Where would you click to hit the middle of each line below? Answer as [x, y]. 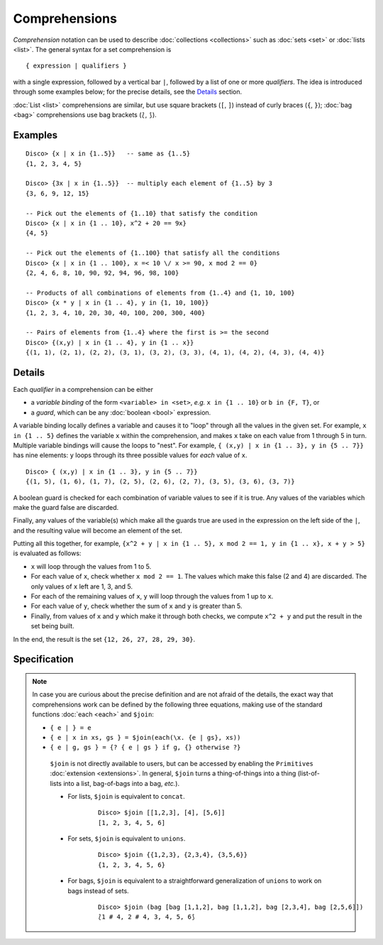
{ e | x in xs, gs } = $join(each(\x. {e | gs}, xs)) [145, 737]
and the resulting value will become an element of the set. [98, 530]
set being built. [52, 626]
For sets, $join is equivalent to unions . [127, 839]
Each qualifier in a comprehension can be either [83, 390]
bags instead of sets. [98, 890]
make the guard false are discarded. [66, 507]
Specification [43, 659]
